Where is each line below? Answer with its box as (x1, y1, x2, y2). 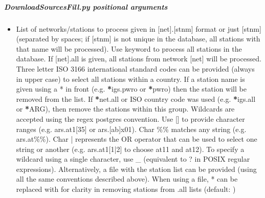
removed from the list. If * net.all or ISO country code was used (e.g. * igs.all (16, 93, 256, 104)
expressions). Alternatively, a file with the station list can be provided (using (16, 163, 257, 174)
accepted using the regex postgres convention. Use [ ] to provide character (16, 113, 245, 124)
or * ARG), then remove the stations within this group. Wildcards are (16, 103, 235, 114)
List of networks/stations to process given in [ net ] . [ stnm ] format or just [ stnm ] (16, 23, 261, 34)
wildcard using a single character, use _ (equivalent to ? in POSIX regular (16, 153, 250, 164)
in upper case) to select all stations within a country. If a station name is (16, 73, 245, 84)
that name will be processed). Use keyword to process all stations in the (16, 43, 242, 54)
